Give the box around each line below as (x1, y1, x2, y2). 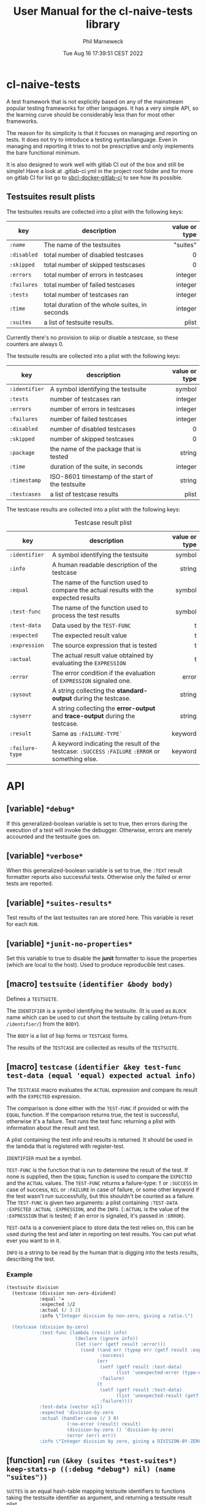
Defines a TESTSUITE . (6, 995, 58, 1002)
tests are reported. (6, 880, 53, 888)
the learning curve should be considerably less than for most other (6, 110, 175, 118)
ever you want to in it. (6, 1237, 61, 1244)
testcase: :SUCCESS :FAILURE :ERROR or (51, 747, 161, 756)
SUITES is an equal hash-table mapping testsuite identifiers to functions (6, 1487, 186, 1495)
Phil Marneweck (82, 37, 124, 45)
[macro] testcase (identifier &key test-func (6, 1062, 181, 1072)
